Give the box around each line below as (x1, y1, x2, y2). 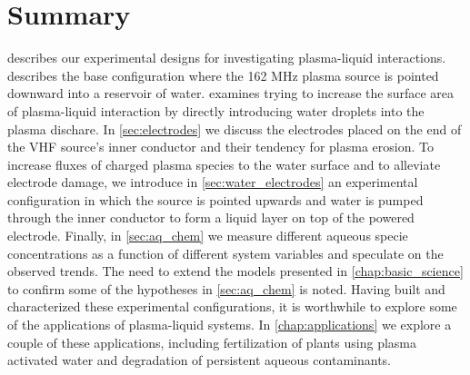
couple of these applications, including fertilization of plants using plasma (7, 332, 417, 351)
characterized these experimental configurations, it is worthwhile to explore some (7, 297, 457, 316)
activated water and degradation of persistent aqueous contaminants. (7, 350, 391, 370)
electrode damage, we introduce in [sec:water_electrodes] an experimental (7, 173, 418, 192)
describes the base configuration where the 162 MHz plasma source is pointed (7, 65, 439, 84)
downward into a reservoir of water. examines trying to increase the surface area (7, 84, 455, 103)
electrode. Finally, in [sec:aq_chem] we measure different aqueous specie (7, 226, 408, 245)
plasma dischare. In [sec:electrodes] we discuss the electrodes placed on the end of (7, 119, 462, 138)
